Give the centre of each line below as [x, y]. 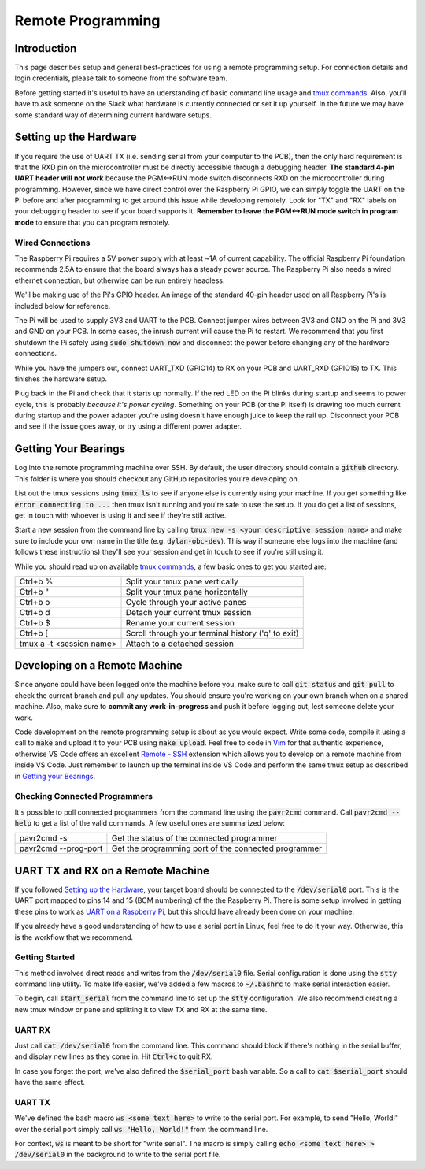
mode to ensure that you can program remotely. [92, 222]
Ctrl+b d [35, 612]
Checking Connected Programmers [84, 796]
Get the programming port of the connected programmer [217, 848]
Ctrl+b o [35, 602]
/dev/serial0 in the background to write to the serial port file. [118, 1155]
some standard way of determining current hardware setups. [113, 115]
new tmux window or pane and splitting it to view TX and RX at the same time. [141, 1009]
